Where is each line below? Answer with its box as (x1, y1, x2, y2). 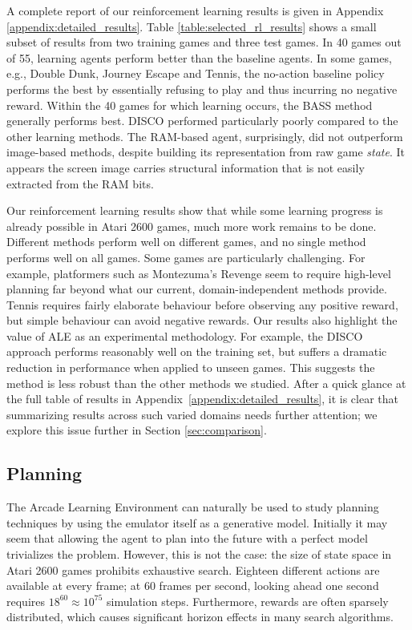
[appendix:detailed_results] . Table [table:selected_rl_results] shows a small (6, 18, 377, 34)
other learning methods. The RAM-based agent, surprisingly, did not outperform (6, 127, 403, 144)
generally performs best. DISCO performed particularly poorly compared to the (6, 112, 398, 129)
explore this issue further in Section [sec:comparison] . (6, 422, 267, 438)
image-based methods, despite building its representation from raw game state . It (6, 143, 405, 160)
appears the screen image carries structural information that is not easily (6, 159, 365, 176)
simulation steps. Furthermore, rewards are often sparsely (107, 592, 389, 609)
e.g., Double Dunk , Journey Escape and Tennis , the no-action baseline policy (6, 65, 385, 82)
